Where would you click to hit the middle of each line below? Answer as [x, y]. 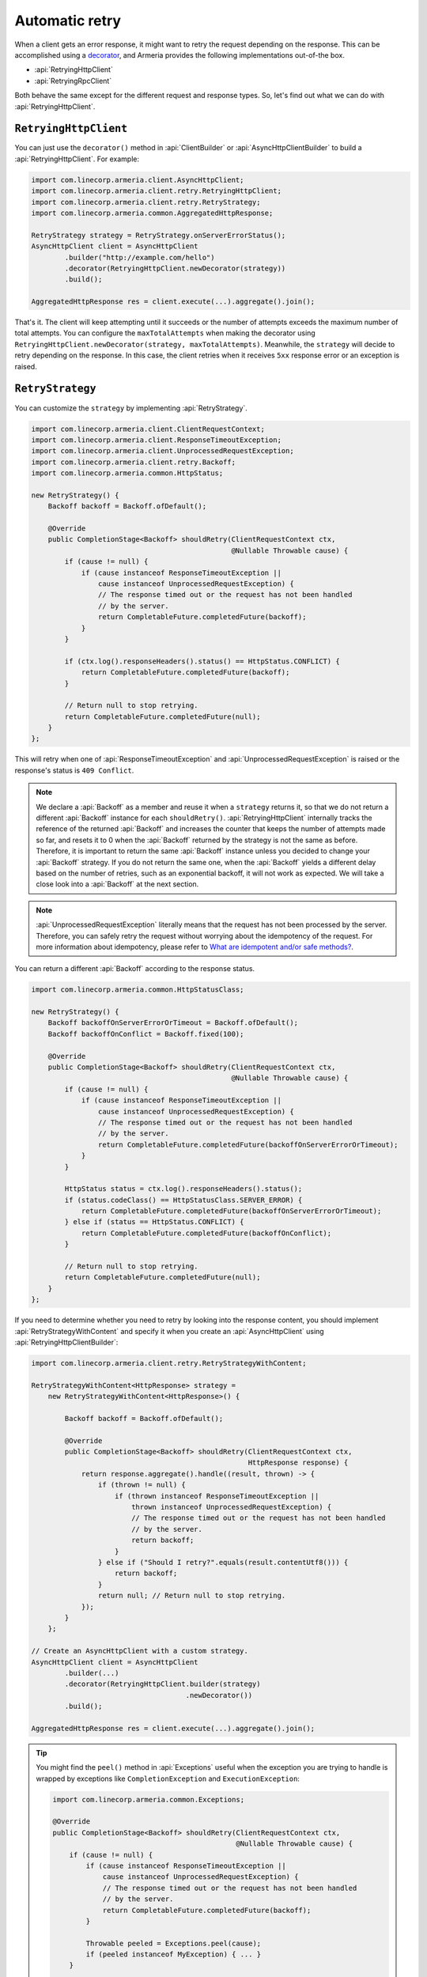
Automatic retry [68, 21]
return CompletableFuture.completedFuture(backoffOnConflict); [206, 1233]
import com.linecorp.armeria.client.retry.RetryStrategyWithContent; [169, 1363]
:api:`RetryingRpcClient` [73, 81]
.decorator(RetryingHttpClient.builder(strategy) [162, 1684]
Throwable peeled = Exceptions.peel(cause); [174, 1943]
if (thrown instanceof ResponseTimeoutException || [217, 1496]
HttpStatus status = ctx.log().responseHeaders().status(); [183, 1189]
